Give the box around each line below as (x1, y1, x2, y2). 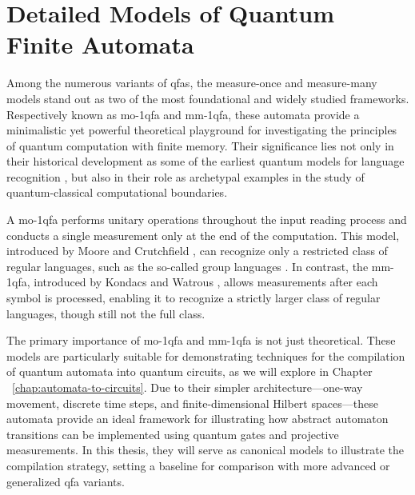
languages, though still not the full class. (6, 305, 206, 321)
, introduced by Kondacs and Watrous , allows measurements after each (26, 273, 378, 290)
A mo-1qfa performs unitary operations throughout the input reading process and (6, 211, 407, 228)
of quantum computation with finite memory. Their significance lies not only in (6, 137, 394, 154)
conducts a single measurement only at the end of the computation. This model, (6, 226, 400, 243)
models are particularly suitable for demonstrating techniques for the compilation (6, 347, 405, 364)
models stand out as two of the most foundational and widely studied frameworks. (6, 90, 409, 106)
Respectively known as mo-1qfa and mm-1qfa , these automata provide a (6, 106, 360, 122)
